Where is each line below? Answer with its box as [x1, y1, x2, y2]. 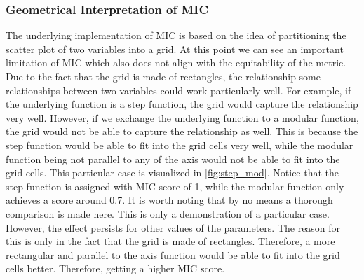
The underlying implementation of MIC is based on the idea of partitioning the [6, 28, 346, 43]
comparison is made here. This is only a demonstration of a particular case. [6, 206, 330, 220]
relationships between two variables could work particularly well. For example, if [6, 83, 351, 97]
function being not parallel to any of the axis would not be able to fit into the [6, 151, 340, 166]
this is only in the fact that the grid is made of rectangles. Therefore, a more [6, 234, 335, 248]
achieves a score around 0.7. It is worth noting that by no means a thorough [6, 192, 333, 207]
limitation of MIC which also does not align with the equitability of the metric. [6, 55, 346, 70]
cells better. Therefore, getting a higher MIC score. [6, 261, 225, 276]
